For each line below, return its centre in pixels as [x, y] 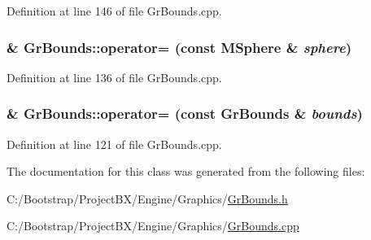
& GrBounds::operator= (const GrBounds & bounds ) [185, 113]
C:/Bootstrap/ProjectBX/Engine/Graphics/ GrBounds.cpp [153, 226]
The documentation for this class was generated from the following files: [186, 171]
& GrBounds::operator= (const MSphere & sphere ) [179, 47]
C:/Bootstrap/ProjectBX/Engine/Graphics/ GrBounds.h [147, 198]
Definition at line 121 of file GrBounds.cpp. [114, 144]
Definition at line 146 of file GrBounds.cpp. [114, 11]
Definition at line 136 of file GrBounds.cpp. [114, 77]
